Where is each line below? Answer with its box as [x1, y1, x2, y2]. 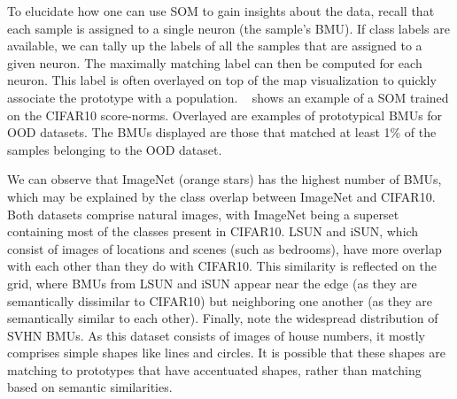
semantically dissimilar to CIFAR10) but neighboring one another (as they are [7, 291, 432, 310]
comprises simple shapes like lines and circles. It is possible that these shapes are [7, 343, 445, 362]
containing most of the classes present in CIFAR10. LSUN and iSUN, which [7, 222, 419, 241]
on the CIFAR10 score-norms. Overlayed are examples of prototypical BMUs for [7, 105, 443, 124]
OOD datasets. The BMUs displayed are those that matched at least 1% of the [7, 123, 437, 142]
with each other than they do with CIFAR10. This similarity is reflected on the [7, 257, 437, 275]
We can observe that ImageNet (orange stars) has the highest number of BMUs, [7, 170, 442, 188]
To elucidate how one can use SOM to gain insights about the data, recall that [7, 2, 435, 19]
